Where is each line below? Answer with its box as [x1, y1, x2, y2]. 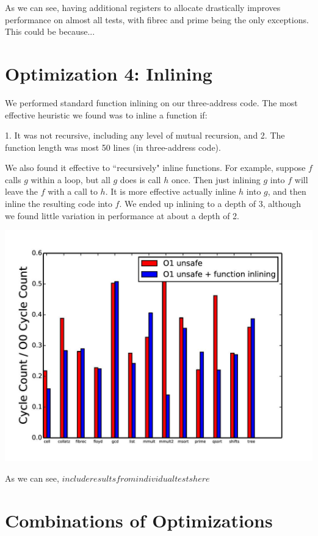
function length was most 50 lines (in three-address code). [5, 140, 221, 153]
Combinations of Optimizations [5, 507, 273, 532]
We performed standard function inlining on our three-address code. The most [5, 96, 298, 109]
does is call [120, 173, 161, 186]
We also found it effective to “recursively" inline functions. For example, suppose [5, 161, 306, 174]
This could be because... [5, 25, 95, 38]
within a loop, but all [31, 173, 110, 186]
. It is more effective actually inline [105, 185, 236, 198]
